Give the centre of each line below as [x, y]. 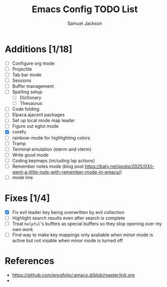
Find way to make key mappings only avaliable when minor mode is [82, 235]
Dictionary [30, 98]
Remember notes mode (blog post [48, 166]
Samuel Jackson [85, 23]
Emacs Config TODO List [85, 9]
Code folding [26, 109]
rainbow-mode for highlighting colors [51, 137]
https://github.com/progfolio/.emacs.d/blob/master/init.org [73, 275]
